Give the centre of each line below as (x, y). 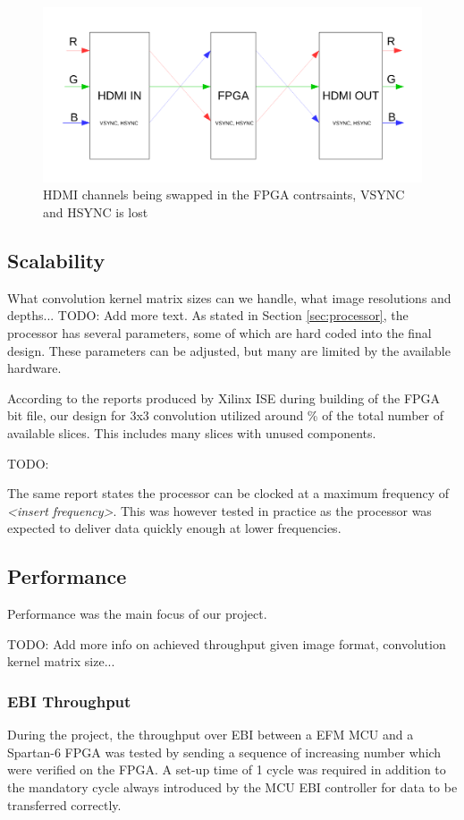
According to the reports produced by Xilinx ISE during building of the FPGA (224, 397)
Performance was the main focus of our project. (137, 614)
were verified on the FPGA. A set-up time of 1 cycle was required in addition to (227, 769)
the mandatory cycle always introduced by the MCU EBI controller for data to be (232, 786)
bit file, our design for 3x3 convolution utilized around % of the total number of (225, 415)
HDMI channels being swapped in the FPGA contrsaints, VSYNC (224, 194)
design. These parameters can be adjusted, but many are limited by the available (229, 350)
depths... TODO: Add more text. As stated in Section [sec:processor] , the (208, 315)
